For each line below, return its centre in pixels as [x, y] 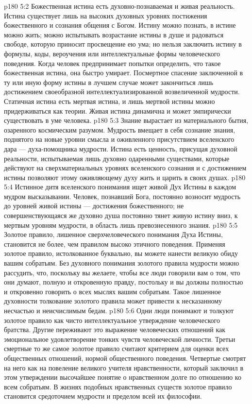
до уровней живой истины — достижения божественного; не [94, 206]
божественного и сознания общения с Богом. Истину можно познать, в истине [120, 25]
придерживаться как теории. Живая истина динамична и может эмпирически [118, 110]
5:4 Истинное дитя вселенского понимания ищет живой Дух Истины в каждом [120, 187]
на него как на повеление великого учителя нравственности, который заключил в [124, 367]
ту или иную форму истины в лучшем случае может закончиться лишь [109, 82]
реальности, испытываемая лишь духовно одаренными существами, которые [117, 158]
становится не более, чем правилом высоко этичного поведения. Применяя [115, 244]
